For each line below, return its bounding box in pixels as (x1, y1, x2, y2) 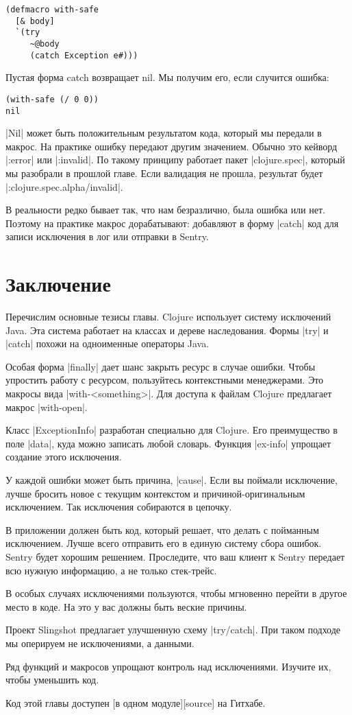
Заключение (5, 270, 111, 298)
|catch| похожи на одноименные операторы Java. (5, 336, 210, 351)
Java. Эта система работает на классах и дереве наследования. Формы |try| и (5, 323, 329, 337)
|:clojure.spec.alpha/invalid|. (5, 179, 123, 194)
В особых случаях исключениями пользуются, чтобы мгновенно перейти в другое (5, 586, 347, 600)
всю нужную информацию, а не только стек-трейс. (5, 563, 217, 577)
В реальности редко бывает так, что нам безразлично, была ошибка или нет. (5, 202, 325, 217)
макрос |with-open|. (5, 399, 88, 414)
